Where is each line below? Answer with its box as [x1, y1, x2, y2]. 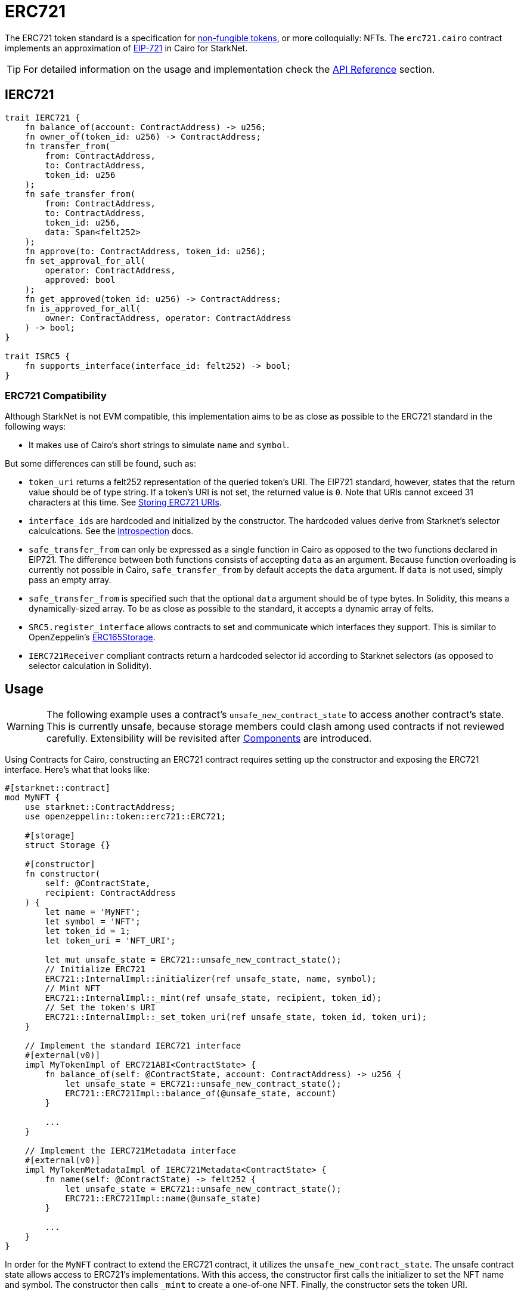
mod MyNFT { [5, 793, 60, 803]
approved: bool [45, 275, 116, 285]
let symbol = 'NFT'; [45, 917, 141, 927]
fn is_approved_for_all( [24, 303, 141, 313]
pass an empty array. [29, 575, 111, 585]
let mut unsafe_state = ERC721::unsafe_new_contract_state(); [45, 955, 342, 965]
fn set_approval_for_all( [24, 255, 146, 266]
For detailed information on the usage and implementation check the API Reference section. [23, 63, 435, 75]
